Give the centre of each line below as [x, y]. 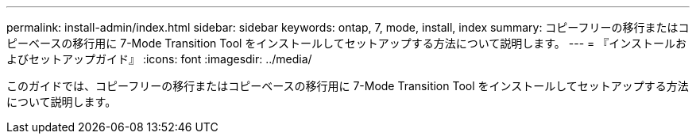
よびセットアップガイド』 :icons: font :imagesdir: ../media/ [159, 59]
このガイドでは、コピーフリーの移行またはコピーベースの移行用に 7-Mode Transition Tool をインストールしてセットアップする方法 [348, 86]
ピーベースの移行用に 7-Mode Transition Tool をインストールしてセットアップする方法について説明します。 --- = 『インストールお [346, 43]
